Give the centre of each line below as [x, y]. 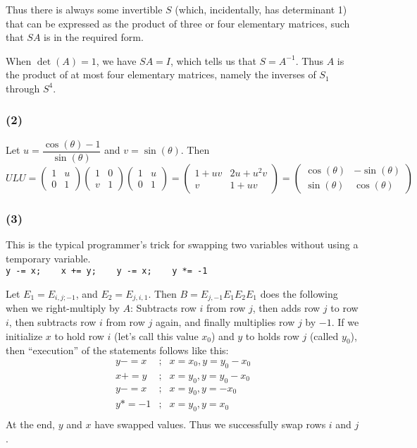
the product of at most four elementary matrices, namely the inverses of [161, 74]
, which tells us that [213, 60]
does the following [299, 293]
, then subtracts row [52, 321]
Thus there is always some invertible [84, 9]
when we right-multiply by [63, 308]
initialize [24, 335]
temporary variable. [48, 258]
